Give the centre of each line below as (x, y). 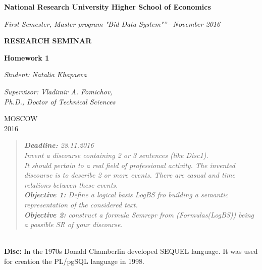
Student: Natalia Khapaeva (45, 74)
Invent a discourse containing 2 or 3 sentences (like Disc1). (116, 155)
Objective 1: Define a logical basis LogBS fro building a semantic (126, 195)
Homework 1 (27, 57)
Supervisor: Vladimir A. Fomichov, (58, 91)
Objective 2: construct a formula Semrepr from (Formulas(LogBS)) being (139, 214)
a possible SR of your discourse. (73, 224)
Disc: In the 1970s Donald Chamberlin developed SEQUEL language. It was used (131, 251)
